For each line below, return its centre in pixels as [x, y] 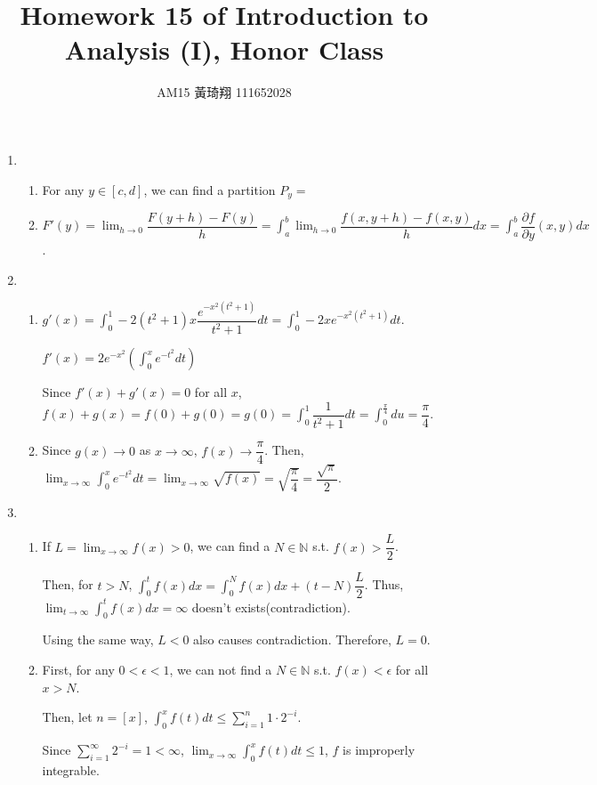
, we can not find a [221, 670]
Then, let [67, 717]
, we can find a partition [210, 189]
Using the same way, [98, 639]
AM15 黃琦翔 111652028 [224, 92]
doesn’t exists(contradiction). [271, 607]
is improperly [379, 750]
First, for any [78, 670]
